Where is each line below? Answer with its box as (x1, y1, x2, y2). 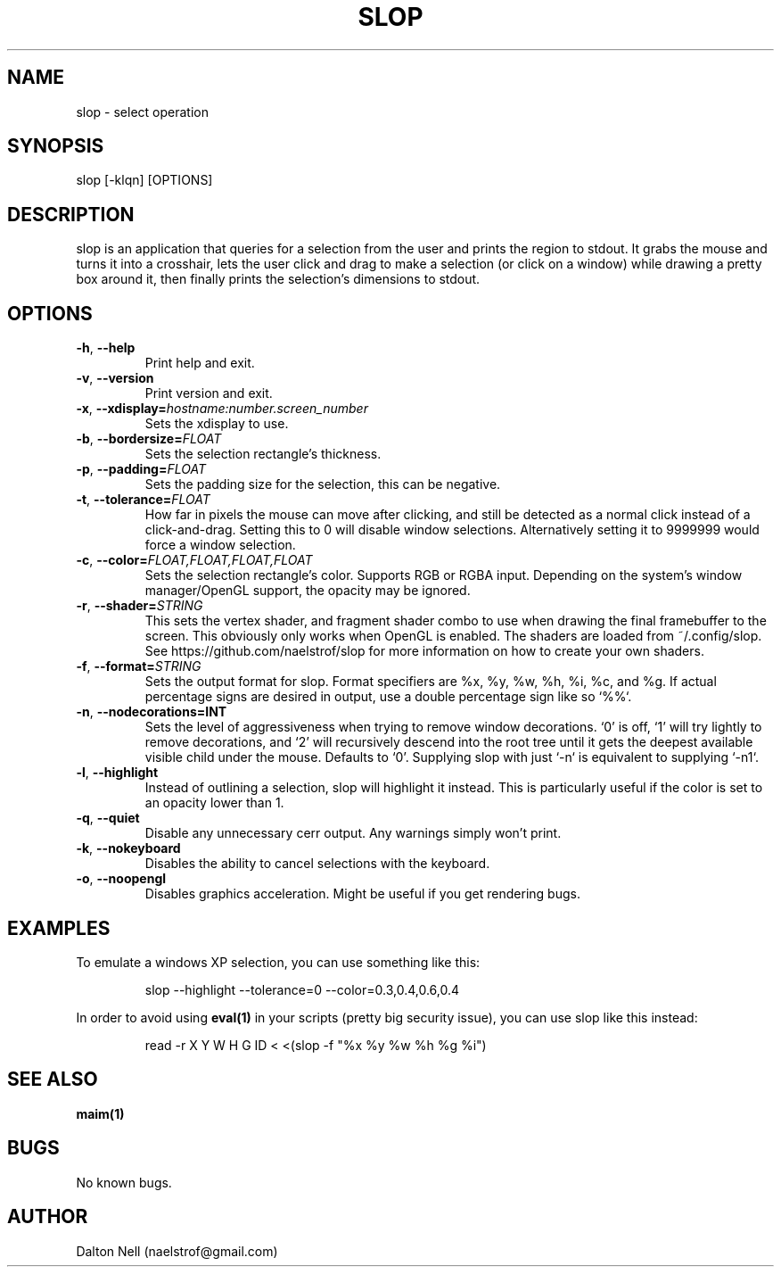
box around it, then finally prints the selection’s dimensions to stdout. (76, 271, 481, 287)
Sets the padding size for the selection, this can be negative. (144, 476, 501, 492)
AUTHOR (7, 1205, 88, 1228)
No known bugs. (76, 1174, 172, 1190)
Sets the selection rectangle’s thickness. (144, 446, 382, 462)
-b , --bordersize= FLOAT (76, 431, 222, 447)
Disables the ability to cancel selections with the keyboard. (144, 856, 490, 872)
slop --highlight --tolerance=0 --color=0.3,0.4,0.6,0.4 (144, 981, 460, 997)
